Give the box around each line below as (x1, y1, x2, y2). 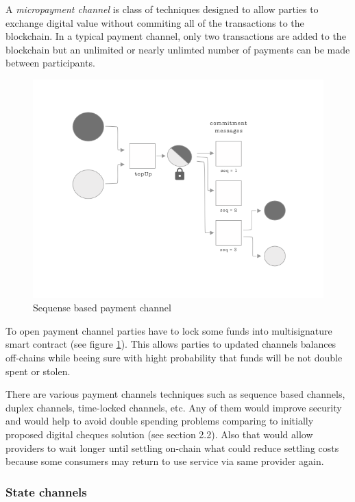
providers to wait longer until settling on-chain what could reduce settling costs (5, 440, 339, 455)
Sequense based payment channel (33, 300, 171, 315)
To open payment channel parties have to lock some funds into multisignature (5, 323, 332, 337)
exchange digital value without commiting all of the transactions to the (5, 15, 304, 29)
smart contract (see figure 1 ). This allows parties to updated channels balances (5, 337, 336, 351)
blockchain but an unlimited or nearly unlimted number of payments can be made (5, 42, 350, 56)
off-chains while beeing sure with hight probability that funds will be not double (5, 350, 343, 364)
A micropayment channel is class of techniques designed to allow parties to (5, 2, 319, 16)
